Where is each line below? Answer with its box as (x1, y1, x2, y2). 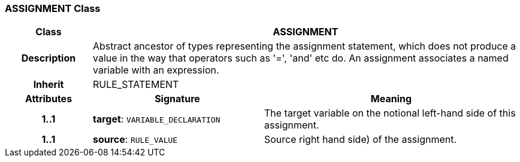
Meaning (370, 93, 412, 105)
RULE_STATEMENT (92, 78, 179, 91)
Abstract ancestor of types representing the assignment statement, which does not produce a (92, 40, 516, 53)
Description (21, 52, 76, 65)
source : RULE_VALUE (92, 133, 178, 146)
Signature (155, 93, 200, 105)
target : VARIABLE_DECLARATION (92, 113, 220, 126)
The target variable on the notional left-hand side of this (264, 107, 516, 120)
